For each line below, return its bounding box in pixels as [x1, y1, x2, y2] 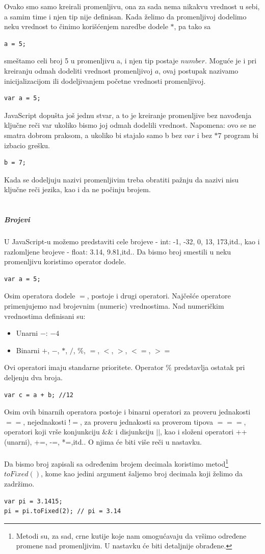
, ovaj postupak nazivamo [158, 65, 238, 76]
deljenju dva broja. [4, 372, 63, 382]
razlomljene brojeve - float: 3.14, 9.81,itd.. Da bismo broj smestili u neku [4, 246, 231, 257]
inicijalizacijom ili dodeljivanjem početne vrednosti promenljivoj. [4, 75, 206, 86]
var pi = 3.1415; [4, 497, 63, 505]
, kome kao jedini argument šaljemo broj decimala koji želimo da [41, 468, 243, 479]
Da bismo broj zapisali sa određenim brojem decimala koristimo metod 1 [4, 457, 229, 469]
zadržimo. [4, 478, 35, 489]
